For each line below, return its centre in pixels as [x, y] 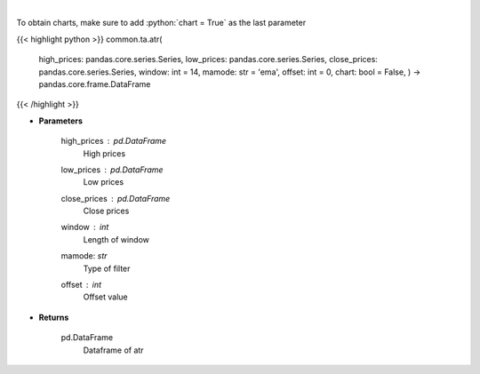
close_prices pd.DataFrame [116, 198]
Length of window [116, 239]
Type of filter [107, 268]
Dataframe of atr [113, 350]
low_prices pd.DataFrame [112, 170]
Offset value [105, 297]
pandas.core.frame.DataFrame [95, 84]
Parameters [61, 121]
